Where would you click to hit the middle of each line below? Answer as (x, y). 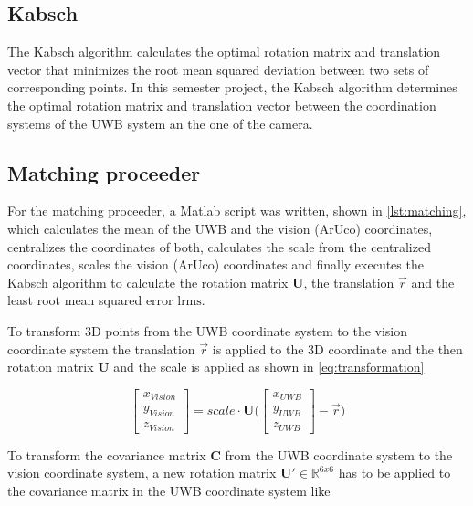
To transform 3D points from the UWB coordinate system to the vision (208, 330)
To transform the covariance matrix (107, 454)
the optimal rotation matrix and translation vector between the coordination (222, 105)
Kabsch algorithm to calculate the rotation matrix (148, 282)
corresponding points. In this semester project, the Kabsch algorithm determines (232, 87)
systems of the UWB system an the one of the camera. (160, 123)
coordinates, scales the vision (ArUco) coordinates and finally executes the (215, 264)
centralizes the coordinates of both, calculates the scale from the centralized (219, 246)
